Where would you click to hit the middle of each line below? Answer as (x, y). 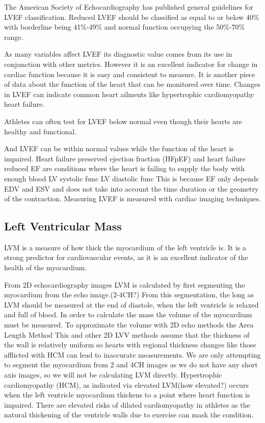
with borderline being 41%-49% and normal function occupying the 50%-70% (125, 27)
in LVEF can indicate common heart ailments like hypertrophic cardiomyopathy (129, 94)
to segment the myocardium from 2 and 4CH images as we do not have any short (131, 365)
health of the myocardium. (46, 267)
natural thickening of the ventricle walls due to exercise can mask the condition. (129, 415)
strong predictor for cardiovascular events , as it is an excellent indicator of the (126, 257)
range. (14, 37)
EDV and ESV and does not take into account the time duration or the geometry (131, 188)
